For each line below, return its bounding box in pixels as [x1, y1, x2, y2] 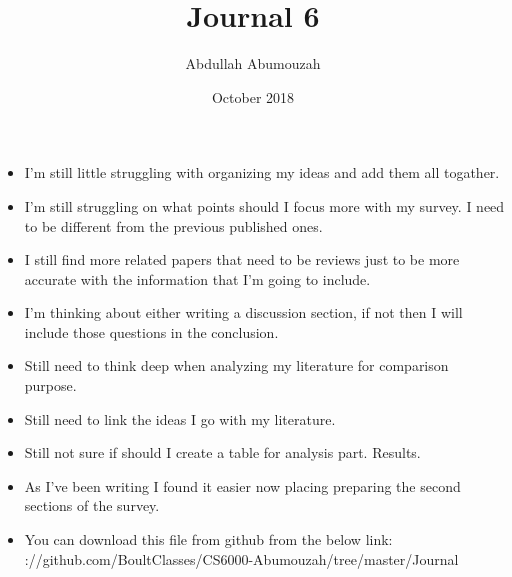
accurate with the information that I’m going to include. [24, 268, 371, 289]
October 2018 [211, 86, 295, 107]
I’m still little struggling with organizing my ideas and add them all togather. [24, 162, 500, 183]
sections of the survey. [24, 495, 160, 516]
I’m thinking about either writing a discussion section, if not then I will [24, 302, 463, 323]
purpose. [24, 375, 77, 396]
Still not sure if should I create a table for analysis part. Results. [24, 442, 421, 463]
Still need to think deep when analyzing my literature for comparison [24, 355, 449, 376]
